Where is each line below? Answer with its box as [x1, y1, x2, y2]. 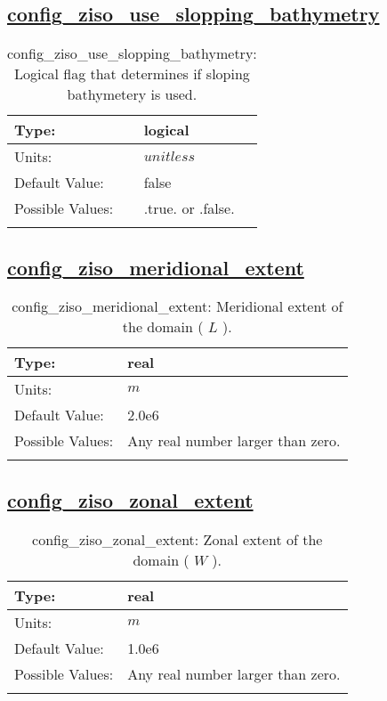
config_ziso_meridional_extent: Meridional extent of [12, 296, 343, 317]
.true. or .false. [143, 198, 235, 219]
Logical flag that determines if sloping [13, 63, 250, 85]
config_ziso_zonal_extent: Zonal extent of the [32, 528, 323, 550]
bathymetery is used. [67, 84, 198, 105]
